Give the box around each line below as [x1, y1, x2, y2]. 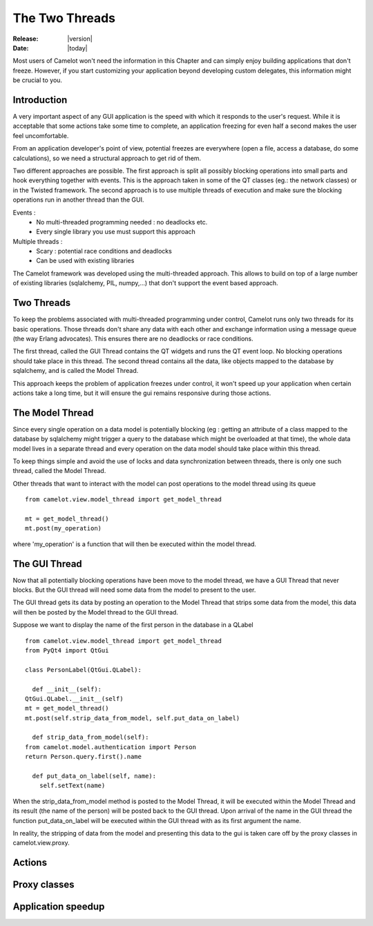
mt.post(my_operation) [25, 525, 102, 532]
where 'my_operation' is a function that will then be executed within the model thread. [12, 539, 257, 548]
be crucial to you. [12, 76, 62, 84]
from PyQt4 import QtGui [25, 646, 109, 654]
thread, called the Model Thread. [12, 467, 106, 475]
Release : [12, 35, 39, 43]
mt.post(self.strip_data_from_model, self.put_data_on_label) [25, 714, 240, 722]
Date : [12, 44, 29, 52]
